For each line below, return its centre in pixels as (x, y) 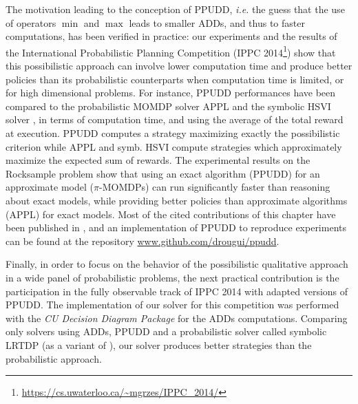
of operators (31, 22)
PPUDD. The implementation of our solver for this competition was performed (172, 305)
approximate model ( (50, 187)
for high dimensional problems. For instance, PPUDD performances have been (171, 93)
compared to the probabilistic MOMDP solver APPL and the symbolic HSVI (168, 106)
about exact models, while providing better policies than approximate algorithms (177, 200)
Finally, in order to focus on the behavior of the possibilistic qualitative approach (177, 264)
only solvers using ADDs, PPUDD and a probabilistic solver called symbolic (166, 331)
